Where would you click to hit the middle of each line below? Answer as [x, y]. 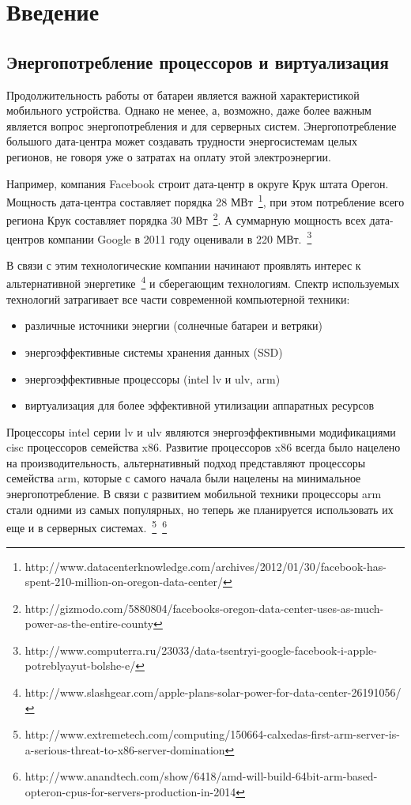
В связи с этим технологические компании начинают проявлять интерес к [184, 265]
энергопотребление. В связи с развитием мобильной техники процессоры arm [194, 494]
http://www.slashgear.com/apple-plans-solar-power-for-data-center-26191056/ [213, 692]
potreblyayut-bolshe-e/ [80, 665]
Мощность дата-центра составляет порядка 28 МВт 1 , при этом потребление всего [205, 200]
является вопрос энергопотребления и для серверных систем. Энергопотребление [202, 125]
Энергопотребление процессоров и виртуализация [198, 61]
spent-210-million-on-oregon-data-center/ [124, 582]
